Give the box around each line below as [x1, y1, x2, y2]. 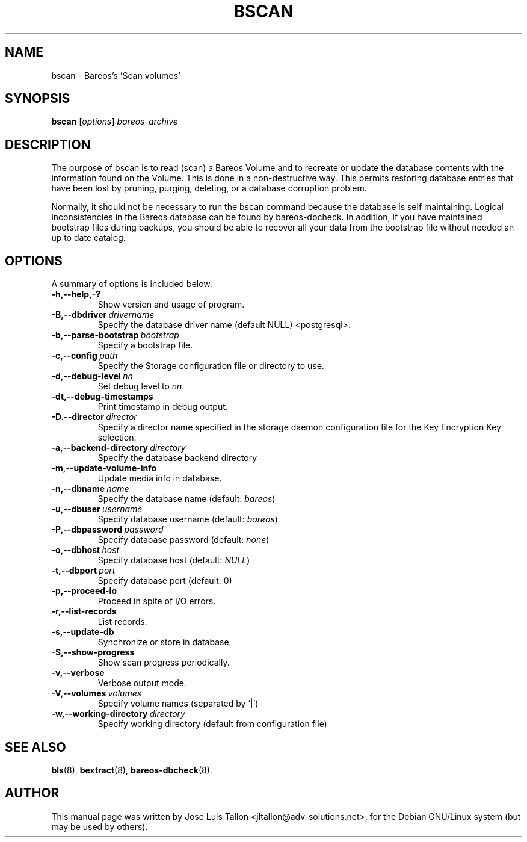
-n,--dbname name [51, 483, 129, 494]
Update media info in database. [97, 473, 222, 484]
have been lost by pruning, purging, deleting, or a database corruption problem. [51, 183, 367, 194]
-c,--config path [51, 350, 118, 361]
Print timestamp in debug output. [97, 401, 228, 412]
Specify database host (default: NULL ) [97, 555, 250, 566]
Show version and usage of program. [97, 299, 245, 310]
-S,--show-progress [51, 647, 135, 658]
